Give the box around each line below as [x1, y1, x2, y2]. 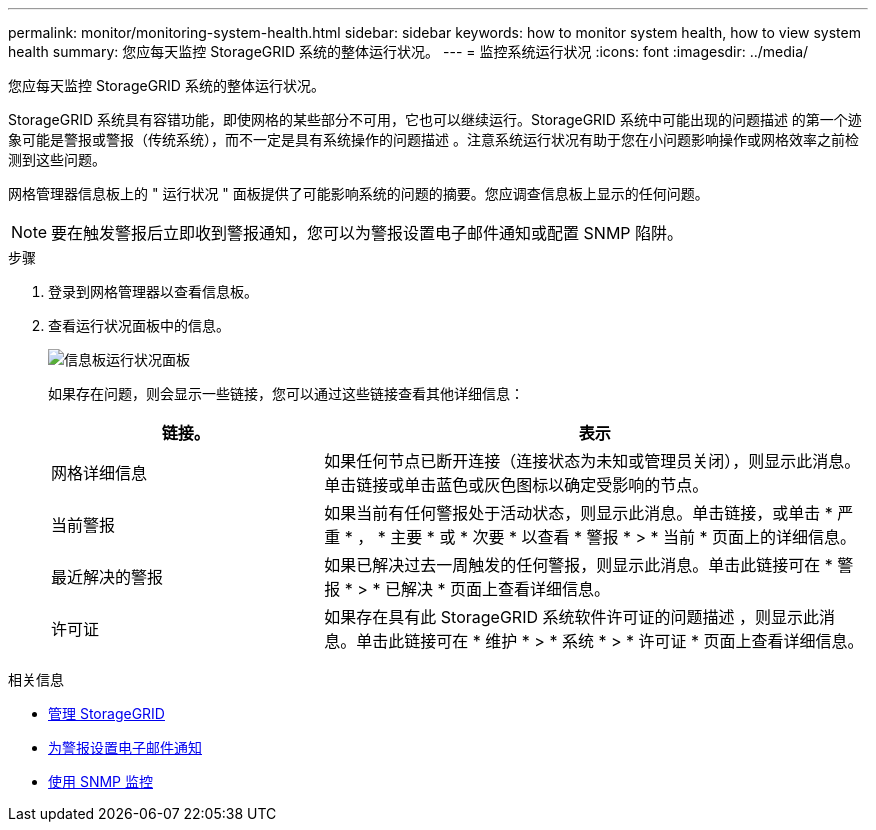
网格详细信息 [51, 463, 148, 483]
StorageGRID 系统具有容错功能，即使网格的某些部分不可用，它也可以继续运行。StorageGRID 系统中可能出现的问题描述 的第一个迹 [8, 111, 862, 128]
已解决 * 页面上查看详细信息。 [384, 579, 610, 599]
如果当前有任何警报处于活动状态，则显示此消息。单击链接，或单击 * [324, 503, 833, 523]
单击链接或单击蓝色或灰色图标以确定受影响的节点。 [324, 475, 709, 495]
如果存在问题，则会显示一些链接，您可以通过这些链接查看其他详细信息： [48, 385, 524, 402]
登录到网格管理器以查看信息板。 [48, 283, 258, 300]
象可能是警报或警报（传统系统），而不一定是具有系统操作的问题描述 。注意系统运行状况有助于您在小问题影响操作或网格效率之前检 [8, 131, 859, 148]
